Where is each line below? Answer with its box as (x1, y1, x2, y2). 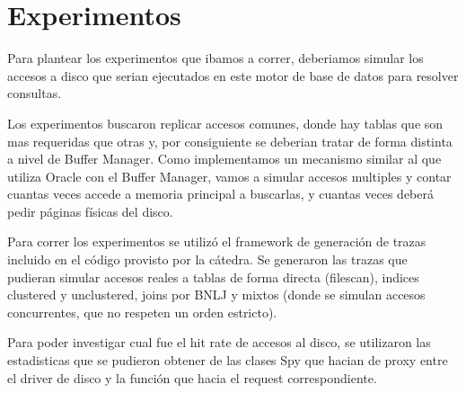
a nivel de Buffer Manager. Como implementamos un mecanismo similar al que (7, 149, 442, 168)
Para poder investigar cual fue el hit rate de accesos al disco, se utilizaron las (7, 333, 431, 352)
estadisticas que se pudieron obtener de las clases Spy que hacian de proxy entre (7, 351, 448, 370)
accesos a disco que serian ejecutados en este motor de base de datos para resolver (7, 66, 459, 85)
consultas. (7, 84, 62, 103)
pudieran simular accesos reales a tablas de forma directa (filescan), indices (7, 267, 419, 286)
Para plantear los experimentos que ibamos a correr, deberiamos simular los (7, 49, 424, 67)
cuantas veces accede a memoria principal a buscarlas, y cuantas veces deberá (7, 184, 434, 203)
